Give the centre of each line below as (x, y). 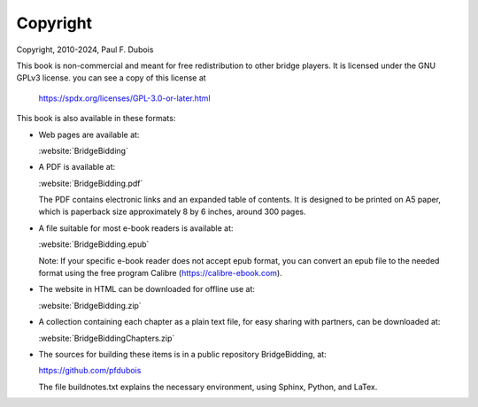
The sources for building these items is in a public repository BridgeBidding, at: (182, 354)
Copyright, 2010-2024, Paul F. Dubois (85, 50)
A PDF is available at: (77, 167)
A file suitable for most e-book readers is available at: (136, 228)
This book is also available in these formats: (96, 119)
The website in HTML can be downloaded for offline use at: (147, 289)
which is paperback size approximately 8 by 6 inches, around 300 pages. (172, 211)
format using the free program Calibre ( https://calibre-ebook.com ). (160, 273)
